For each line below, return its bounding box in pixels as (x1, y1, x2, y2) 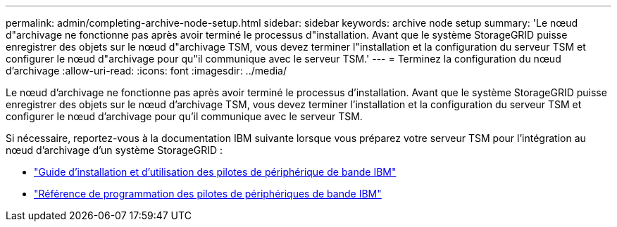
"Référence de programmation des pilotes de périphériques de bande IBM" (34, 188, 382, 200)
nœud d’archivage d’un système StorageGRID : (6, 144, 223, 156)
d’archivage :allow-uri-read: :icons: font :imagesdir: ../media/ (6, 65, 287, 77)
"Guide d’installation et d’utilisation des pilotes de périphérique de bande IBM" (34, 166, 397, 178)
